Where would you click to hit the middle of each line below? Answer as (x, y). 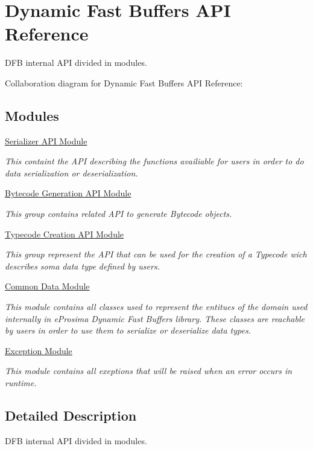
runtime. (21, 383)
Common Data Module (47, 286)
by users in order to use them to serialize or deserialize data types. (128, 330)
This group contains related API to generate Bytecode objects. (119, 214)
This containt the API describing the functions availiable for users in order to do (154, 161)
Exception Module (39, 350)
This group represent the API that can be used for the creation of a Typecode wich (156, 254)
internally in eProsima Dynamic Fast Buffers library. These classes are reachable (155, 318)
